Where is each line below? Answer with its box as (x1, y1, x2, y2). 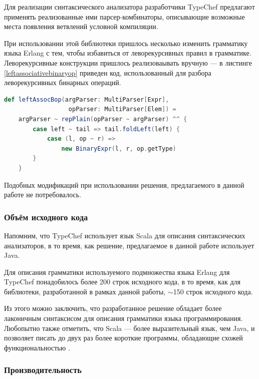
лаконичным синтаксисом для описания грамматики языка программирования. (4, 313, 243, 323)
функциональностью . (4, 342, 70, 352)
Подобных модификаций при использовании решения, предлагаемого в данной (4, 179, 244, 190)
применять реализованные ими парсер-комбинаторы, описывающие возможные (4, 11, 245, 22)
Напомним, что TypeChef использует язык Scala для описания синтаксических (4, 230, 245, 240)
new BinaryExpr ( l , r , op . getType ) (61, 145, 176, 152)
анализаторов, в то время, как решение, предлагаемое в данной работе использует (4, 240, 254, 250)
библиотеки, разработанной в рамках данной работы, (4, 286, 166, 296)
